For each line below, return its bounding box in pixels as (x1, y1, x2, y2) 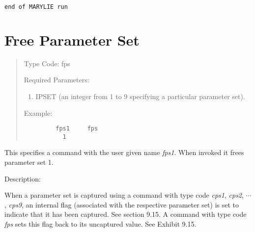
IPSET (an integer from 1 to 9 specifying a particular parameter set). (35, 91, 245, 101)
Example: (24, 107, 53, 118)
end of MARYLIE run (4, 3, 68, 10)
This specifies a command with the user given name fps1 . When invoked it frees (4, 147, 244, 157)
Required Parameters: (24, 75, 89, 85)
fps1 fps (56, 125, 98, 132)
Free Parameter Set (4, 29, 140, 50)
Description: (4, 173, 41, 183)
